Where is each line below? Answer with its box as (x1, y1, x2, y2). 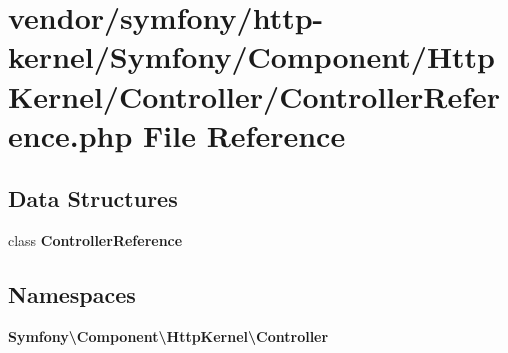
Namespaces (8, 279, 136, 310)
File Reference (143, 114, 346, 155)
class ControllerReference (8, 230, 183, 251)
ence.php (8, 114, 133, 155)
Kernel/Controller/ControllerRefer (8, 75, 501, 116)
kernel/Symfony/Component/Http (8, 36, 496, 77)
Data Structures (8, 183, 178, 214)
